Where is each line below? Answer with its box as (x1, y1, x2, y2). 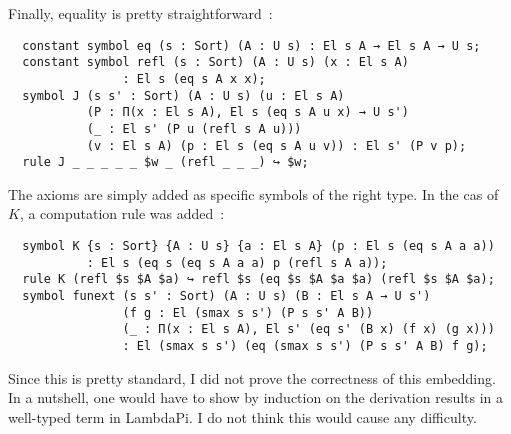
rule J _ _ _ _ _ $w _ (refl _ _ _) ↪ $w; (22, 155, 309, 170)
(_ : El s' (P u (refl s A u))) (86, 121, 302, 136)
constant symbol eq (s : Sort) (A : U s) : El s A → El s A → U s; (22, 38, 481, 53)
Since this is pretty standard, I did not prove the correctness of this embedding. (8, 367, 496, 388)
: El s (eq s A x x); (122, 71, 266, 86)
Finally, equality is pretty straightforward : (8, 3, 273, 23)
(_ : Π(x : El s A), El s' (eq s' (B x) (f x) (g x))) (122, 322, 495, 337)
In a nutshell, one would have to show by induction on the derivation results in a (8, 387, 504, 408)
